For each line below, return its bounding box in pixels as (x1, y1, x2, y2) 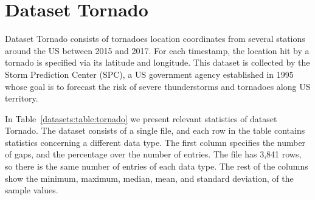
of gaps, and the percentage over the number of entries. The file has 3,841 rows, (5, 148, 302, 160)
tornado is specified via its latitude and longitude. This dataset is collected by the (5, 56, 310, 69)
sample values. (5, 184, 58, 196)
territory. (5, 92, 38, 105)
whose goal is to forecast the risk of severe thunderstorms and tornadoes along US (5, 80, 311, 92)
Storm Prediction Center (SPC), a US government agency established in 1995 (5, 67, 294, 80)
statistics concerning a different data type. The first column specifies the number (5, 136, 306, 148)
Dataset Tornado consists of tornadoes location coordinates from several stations (5, 32, 305, 45)
